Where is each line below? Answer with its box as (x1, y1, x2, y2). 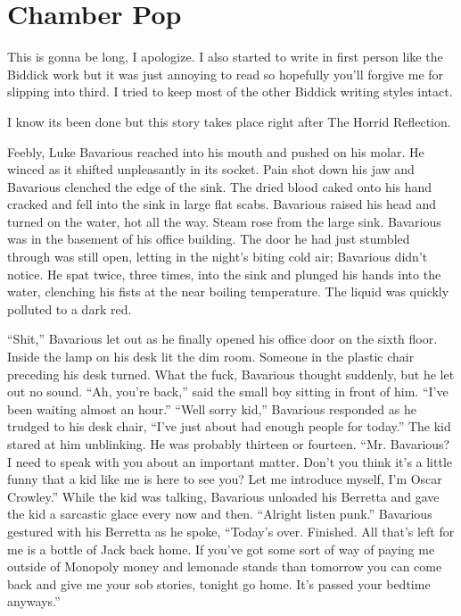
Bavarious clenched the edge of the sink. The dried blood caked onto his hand (7, 177, 432, 196)
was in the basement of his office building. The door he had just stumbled (7, 229, 410, 248)
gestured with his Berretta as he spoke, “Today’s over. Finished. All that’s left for (7, 521, 455, 540)
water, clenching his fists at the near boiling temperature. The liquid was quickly (7, 282, 449, 301)
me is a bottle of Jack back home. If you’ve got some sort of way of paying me (7, 539, 435, 558)
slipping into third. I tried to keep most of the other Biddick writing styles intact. (7, 82, 453, 101)
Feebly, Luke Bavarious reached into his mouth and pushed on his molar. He (7, 142, 424, 161)
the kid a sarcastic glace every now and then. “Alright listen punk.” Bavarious (7, 504, 432, 523)
